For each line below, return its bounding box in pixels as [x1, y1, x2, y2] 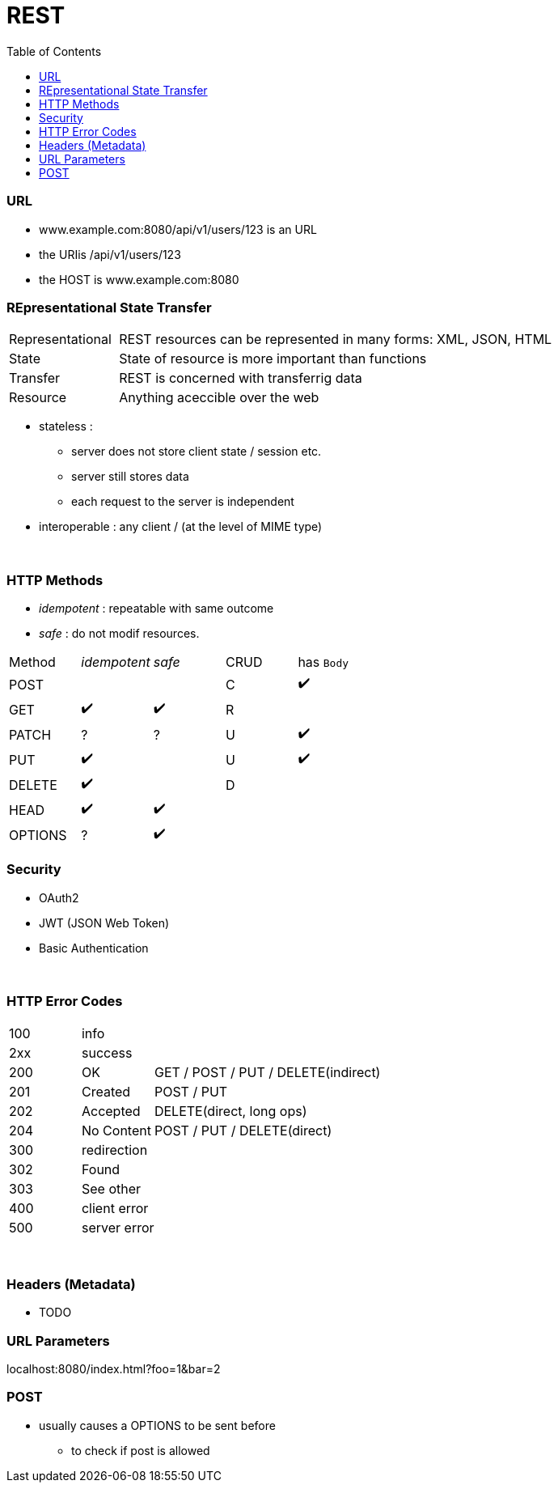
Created [81, 1083, 131, 1100]
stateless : [39, 419, 93, 434]
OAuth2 [39, 890, 79, 905]
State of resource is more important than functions [119, 350, 427, 367]
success [81, 1044, 133, 1061]
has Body [298, 654, 349, 670]
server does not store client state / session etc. [71, 444, 322, 459]
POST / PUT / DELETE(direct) [154, 1122, 332, 1139]
